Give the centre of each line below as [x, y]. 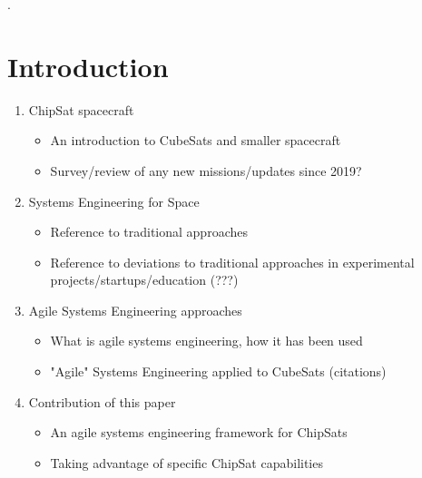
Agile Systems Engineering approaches [135, 310]
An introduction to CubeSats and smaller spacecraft [196, 140]
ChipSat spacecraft [81, 109]
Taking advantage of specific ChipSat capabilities [186, 462]
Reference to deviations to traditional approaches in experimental [232, 262]
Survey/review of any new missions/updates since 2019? [206, 170]
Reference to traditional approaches [149, 232]
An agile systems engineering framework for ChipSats [199, 432]
